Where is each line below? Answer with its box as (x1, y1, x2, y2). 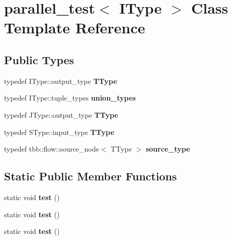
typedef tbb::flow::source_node (4, 143, 99, 154)
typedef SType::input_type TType (4, 126, 114, 137)
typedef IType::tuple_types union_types (4, 92, 136, 103)
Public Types (4, 52, 74, 67)
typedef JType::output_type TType (4, 109, 118, 120)
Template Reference (4, 17, 145, 38)
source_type (145, 143, 190, 154)
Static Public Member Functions (4, 168, 177, 184)
